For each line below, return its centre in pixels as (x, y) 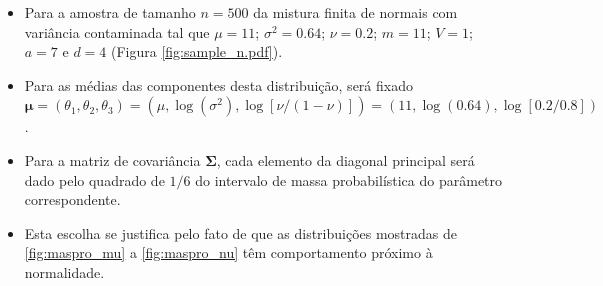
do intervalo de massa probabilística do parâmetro (349, 179)
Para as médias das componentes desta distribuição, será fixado (218, 84)
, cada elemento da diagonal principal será (345, 159)
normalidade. (64, 271)
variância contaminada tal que (117, 31)
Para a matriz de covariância (112, 159)
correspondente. (72, 199)
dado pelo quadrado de (94, 179)
